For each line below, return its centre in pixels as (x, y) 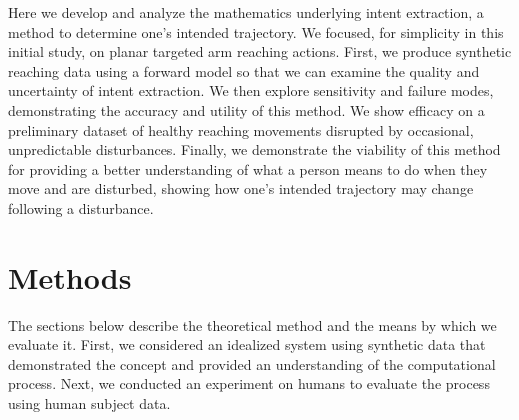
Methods (70, 276)
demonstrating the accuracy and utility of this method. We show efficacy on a (246, 109)
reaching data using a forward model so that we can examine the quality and (244, 70)
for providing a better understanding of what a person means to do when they (248, 168)
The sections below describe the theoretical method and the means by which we (252, 324)
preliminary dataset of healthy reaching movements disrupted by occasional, (241, 129)
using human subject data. (89, 403)
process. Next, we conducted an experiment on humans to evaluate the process (249, 383)
